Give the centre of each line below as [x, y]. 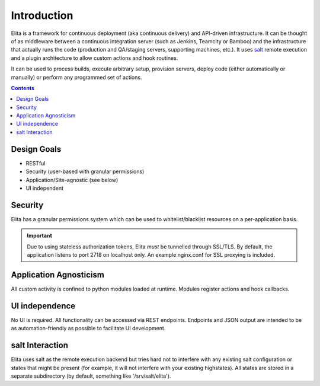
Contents [23, 88]
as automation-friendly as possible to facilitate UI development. [88, 328]
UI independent [45, 188]
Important [40, 236]
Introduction [42, 15]
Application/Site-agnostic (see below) [72, 180]
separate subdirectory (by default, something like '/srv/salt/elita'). [91, 376]
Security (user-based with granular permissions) [85, 171]
